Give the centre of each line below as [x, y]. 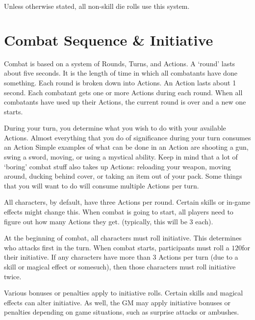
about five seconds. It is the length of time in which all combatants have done [121, 73]
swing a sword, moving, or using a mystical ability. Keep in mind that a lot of [121, 157]
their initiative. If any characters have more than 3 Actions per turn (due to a [121, 257]
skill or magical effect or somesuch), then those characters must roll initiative [120, 267]
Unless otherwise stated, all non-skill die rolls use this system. [97, 6]
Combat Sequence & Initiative [109, 40]
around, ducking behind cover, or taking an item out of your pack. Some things [123, 176]
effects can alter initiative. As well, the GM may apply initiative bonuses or [117, 302]
